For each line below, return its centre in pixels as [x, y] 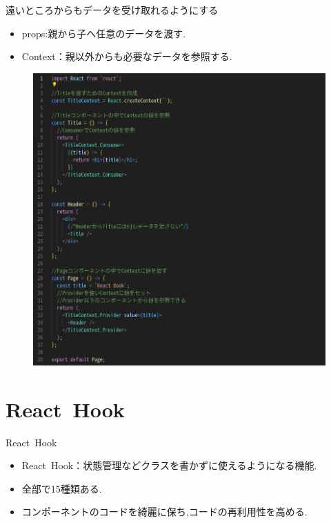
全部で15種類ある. [62, 488]
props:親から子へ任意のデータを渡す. [104, 33]
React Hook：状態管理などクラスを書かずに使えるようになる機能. [169, 465]
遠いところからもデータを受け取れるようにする [112, 10]
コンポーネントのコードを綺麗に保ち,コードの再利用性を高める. [164, 512]
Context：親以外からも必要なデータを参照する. [127, 56]
